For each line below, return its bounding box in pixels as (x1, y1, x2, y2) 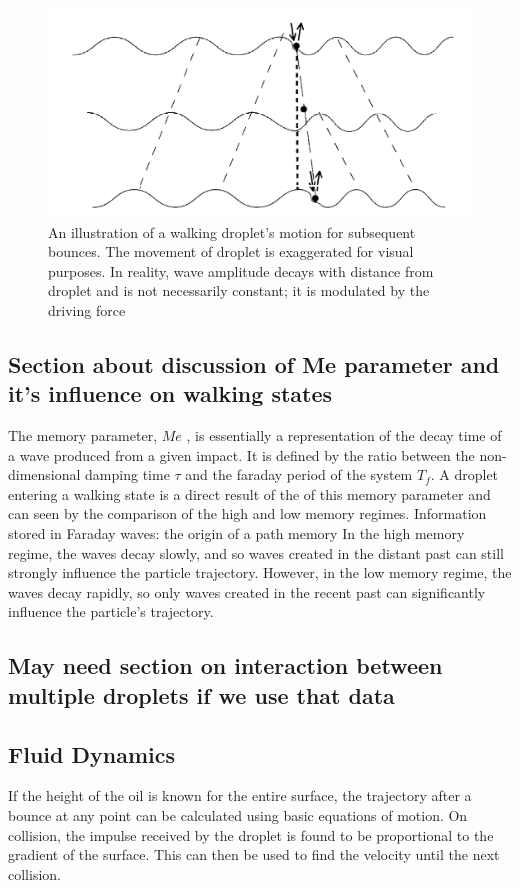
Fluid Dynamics (8, 738, 175, 769)
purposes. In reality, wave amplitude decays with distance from (48, 260, 434, 281)
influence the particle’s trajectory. (8, 601, 214, 622)
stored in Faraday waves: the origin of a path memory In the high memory (8, 523, 465, 544)
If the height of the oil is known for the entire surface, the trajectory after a (8, 785, 472, 806)
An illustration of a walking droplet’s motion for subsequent (48, 221, 416, 242)
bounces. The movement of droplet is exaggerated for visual (48, 241, 414, 262)
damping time (85, 464, 170, 485)
